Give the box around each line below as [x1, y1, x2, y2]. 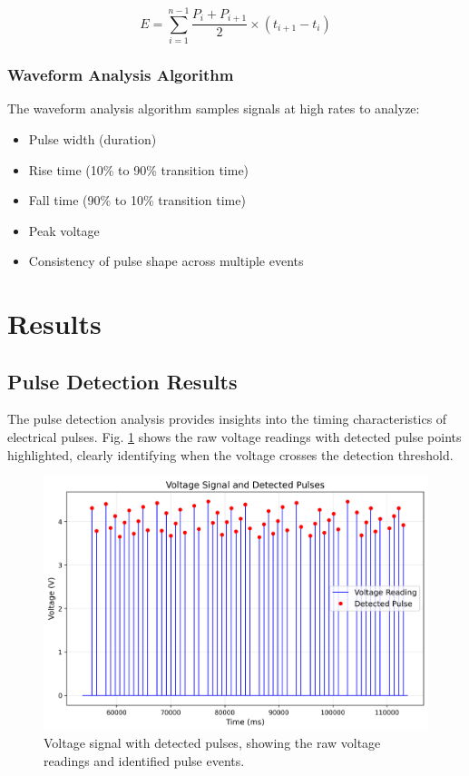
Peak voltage [28, 221, 100, 240]
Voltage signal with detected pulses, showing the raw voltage [44, 733, 381, 752]
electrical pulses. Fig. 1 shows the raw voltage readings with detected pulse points [7, 427, 462, 447]
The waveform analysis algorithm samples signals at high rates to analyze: [7, 99, 420, 118]
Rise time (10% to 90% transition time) [28, 160, 249, 179]
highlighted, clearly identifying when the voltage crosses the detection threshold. [7, 445, 454, 464]
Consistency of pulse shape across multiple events [28, 251, 304, 270]
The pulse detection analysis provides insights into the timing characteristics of [7, 409, 447, 428]
